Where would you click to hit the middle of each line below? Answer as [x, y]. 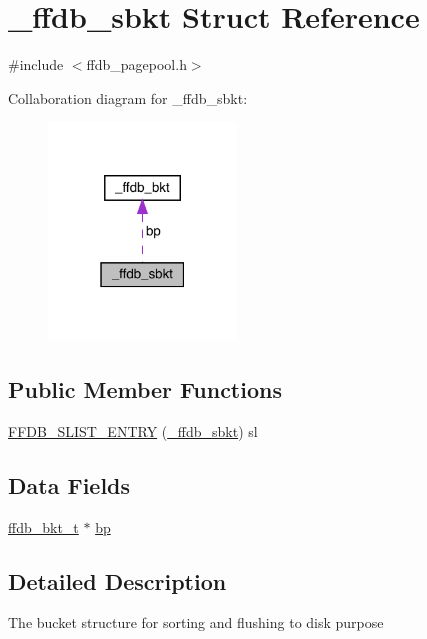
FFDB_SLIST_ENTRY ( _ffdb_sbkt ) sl [133, 430]
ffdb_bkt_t [43, 526]
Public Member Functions [145, 389]
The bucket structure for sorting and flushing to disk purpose [196, 622]
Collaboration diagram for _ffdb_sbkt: [128, 97]
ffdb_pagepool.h [136, 64]
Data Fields [69, 484]
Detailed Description [117, 580]
